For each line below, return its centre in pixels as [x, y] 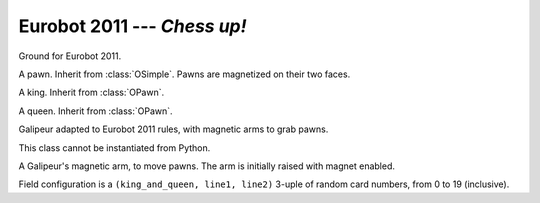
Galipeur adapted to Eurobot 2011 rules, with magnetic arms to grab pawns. [173, 129]
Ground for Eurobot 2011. [70, 56]
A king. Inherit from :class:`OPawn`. [91, 92]
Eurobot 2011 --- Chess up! [132, 26]
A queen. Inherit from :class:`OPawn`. [96, 111]
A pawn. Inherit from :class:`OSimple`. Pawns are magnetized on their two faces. [184, 74]
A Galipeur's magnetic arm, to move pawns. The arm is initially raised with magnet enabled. [206, 166]
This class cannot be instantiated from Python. [114, 147]
